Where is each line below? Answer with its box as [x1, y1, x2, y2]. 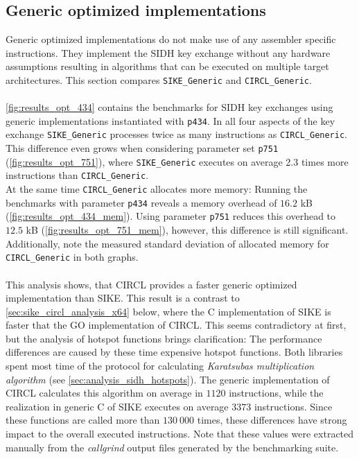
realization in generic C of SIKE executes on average [6, 399, 229, 413]
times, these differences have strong [197, 413, 347, 427]
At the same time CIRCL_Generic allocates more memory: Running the [6, 182, 308, 196]
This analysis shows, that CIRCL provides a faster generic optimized [6, 277, 297, 291]
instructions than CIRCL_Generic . [6, 168, 149, 182]
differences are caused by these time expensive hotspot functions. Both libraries [6, 345, 343, 359]
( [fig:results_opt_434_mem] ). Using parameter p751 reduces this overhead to [6, 209, 336, 223]
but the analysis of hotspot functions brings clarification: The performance [6, 331, 322, 345]
